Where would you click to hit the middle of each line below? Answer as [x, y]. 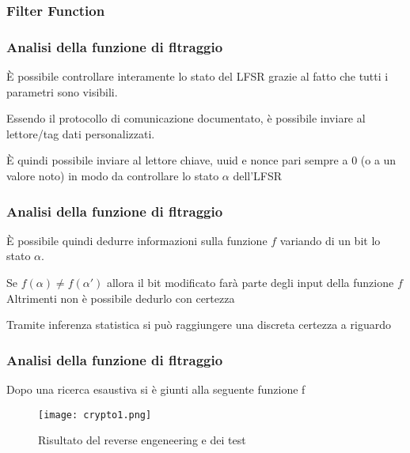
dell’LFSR [258, 176]
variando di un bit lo [330, 240]
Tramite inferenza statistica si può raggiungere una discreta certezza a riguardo [199, 325]
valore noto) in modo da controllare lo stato [113, 176]
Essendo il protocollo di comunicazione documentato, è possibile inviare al [186, 118]
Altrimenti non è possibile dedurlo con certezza [121, 298]
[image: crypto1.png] [95, 415]
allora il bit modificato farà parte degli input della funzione [250, 283]
